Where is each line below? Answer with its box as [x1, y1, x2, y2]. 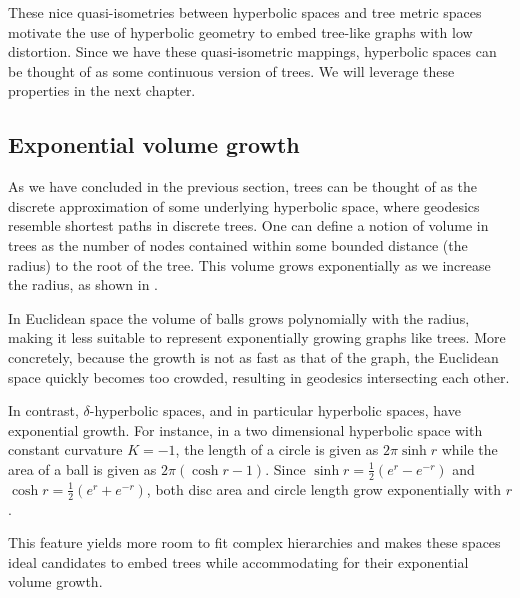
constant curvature [8, 439, 123, 460]
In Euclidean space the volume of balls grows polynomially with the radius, [8, 307, 470, 328]
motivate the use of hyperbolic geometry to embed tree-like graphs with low [8, 21, 473, 42]
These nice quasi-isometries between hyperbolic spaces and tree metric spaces [8, 2, 482, 22]
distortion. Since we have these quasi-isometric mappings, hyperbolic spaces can [8, 41, 497, 62]
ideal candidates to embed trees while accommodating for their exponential [8, 551, 469, 572]
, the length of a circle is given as [175, 439, 379, 460]
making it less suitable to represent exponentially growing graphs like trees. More [8, 327, 506, 348]
